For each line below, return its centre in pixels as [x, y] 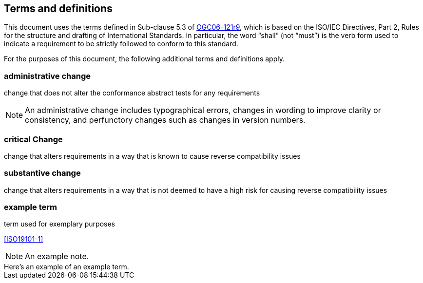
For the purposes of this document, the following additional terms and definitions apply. [144, 59]
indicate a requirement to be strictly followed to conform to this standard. [121, 44]
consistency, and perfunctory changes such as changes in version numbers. [165, 120]
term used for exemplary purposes [59, 224]
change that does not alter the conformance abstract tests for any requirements [132, 93]
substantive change [42, 173]
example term [30, 207]
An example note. [57, 256]
